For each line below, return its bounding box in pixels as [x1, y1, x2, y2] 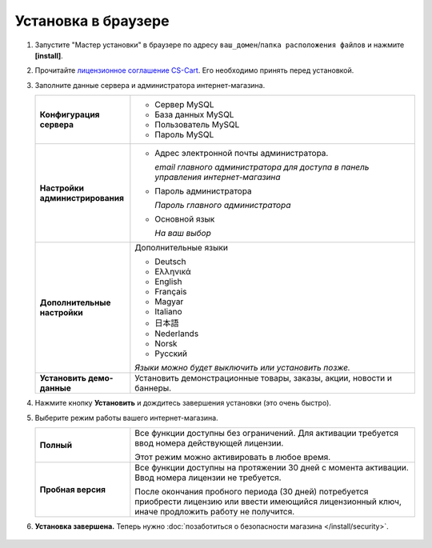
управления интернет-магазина [154, 172, 281, 183]
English [154, 276, 183, 287]
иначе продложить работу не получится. [134, 506, 295, 517]
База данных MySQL [154, 109, 234, 120]
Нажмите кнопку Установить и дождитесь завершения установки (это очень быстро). [34, 398, 332, 408]
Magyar [154, 296, 184, 307]
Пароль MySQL [154, 129, 214, 140]
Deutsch [154, 256, 186, 267]
